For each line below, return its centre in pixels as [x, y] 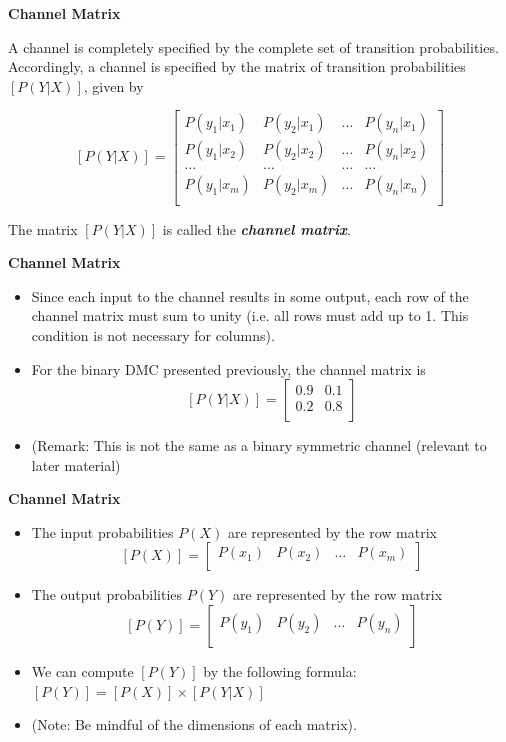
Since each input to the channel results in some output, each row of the [250, 295]
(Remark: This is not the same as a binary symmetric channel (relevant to [259, 445]
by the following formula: [280, 671]
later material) [76, 464]
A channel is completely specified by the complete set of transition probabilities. [253, 46]
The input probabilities [102, 531]
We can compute [82, 671]
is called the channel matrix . [256, 228]
